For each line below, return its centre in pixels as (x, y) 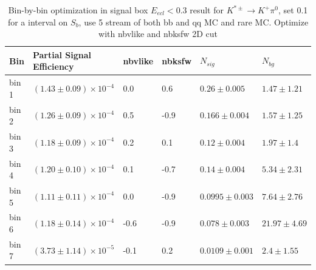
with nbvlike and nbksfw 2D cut (158, 34)
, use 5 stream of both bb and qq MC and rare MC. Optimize (194, 22)
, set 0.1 (293, 10)
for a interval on (38, 22)
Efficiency (53, 66)
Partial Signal (62, 54)
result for (207, 10)
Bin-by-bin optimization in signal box (78, 10)
